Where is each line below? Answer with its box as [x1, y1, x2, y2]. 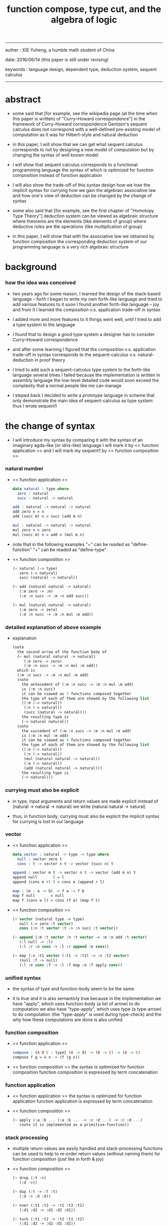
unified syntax [5, 974, 41, 981]
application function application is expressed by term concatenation [12, 1098, 152, 1104]
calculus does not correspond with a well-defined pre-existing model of [12, 126, 161, 132]
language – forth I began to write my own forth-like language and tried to [12, 296, 162, 302]
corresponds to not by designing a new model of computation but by [12, 146, 154, 153]
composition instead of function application [12, 172, 102, 178]
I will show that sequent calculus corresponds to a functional [12, 161, 138, 168]
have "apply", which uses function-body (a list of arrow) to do [12, 1000, 140, 1006]
